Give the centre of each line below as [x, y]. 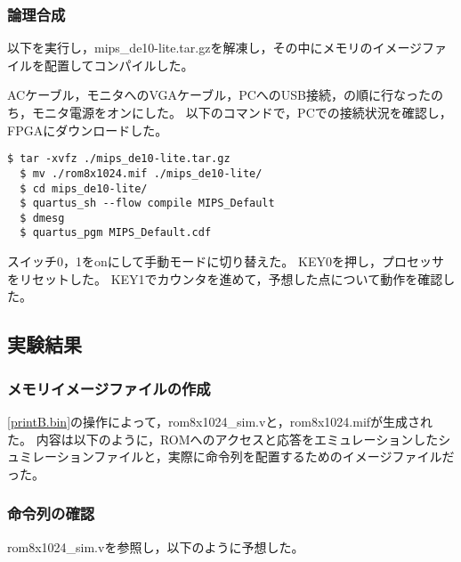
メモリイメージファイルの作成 [109, 388]
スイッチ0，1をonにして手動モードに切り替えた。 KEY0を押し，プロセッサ [226, 261]
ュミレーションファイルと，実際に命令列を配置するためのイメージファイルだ [231, 456]
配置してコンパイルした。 [119, 65]
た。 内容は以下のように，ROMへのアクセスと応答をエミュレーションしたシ [229, 439]
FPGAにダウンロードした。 [88, 130]
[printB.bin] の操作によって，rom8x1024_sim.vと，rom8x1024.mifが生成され [220, 421]
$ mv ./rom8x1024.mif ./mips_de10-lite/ [141, 173]
